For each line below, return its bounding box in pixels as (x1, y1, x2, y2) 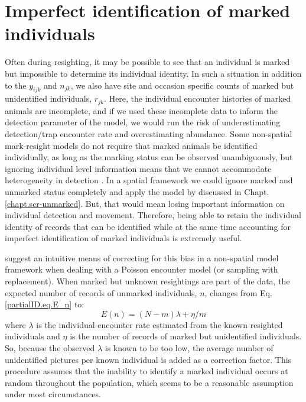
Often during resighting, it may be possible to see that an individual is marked (5, 56, 290, 68)
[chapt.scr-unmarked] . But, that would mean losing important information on (5, 197, 285, 209)
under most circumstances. (5, 388, 101, 400)
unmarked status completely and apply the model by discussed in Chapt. (5, 185, 269, 197)
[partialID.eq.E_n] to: (5, 298, 84, 310)
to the (5, 79, 27, 91)
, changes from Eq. (204, 286, 272, 299)
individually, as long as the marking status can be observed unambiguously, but (5, 151, 293, 163)
